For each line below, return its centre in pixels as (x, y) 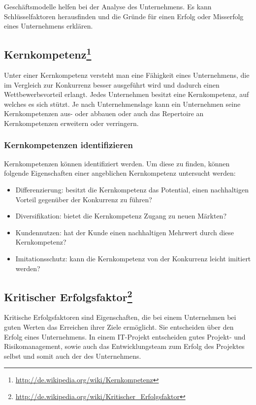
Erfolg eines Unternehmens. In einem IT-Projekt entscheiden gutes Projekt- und (125, 336)
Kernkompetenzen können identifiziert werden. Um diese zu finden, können (117, 163)
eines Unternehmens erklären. (48, 26)
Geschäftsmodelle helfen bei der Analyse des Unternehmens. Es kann (108, 6)
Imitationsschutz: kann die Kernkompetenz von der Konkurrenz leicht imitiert (133, 258)
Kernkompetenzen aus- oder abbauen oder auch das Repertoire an (104, 113)
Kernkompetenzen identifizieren (68, 145)
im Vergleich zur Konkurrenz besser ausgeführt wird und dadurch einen (112, 84)
